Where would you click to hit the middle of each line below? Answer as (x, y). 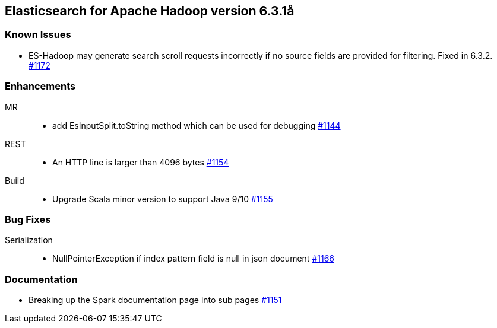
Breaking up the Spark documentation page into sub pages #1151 (155, 300)
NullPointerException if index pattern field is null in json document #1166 (193, 259)
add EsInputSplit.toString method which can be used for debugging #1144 (197, 125)
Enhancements (40, 86)
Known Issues (38, 35)
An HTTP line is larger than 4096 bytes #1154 (141, 162)
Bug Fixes (28, 219)
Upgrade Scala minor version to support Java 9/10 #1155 (163, 199)
